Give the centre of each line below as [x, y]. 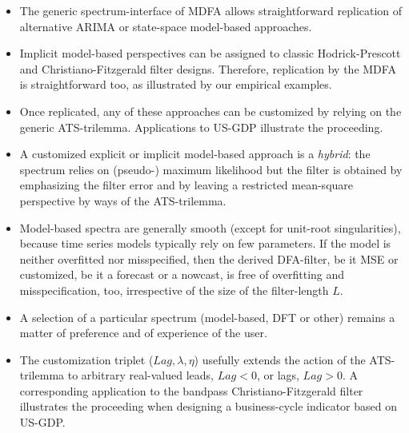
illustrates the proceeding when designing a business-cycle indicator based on [209, 406]
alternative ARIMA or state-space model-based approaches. [166, 26]
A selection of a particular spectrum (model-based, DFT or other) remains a [207, 317]
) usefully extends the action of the [280, 359]
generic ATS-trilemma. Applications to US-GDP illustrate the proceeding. [201, 127]
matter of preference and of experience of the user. [143, 333]
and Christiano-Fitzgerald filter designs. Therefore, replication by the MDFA [208, 68]
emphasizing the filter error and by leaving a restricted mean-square [186, 185]
